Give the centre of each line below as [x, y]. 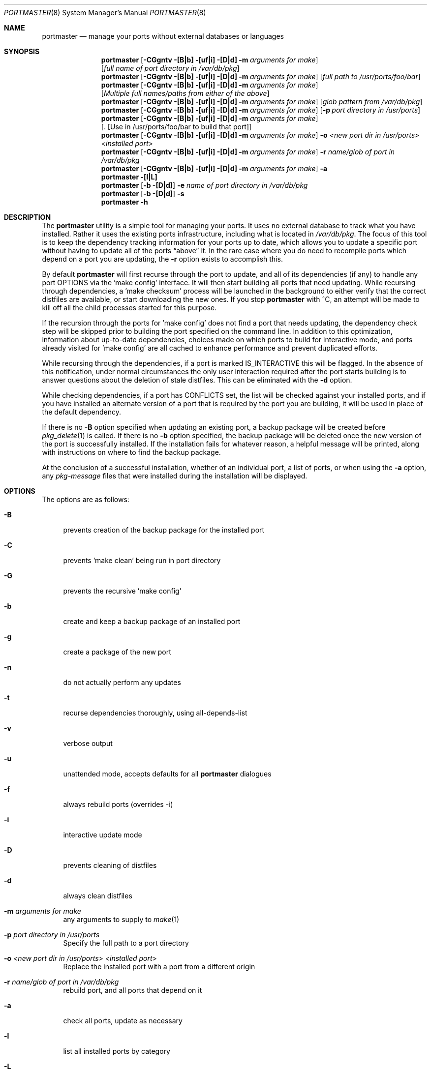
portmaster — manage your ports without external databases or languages [163, 36]
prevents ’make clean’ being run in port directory [142, 560]
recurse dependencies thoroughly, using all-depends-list [155, 713]
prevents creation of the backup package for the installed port [164, 530]
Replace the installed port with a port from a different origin [159, 967]
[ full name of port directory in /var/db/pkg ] [170, 68]
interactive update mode [103, 835]
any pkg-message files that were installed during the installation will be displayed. [175, 476]
